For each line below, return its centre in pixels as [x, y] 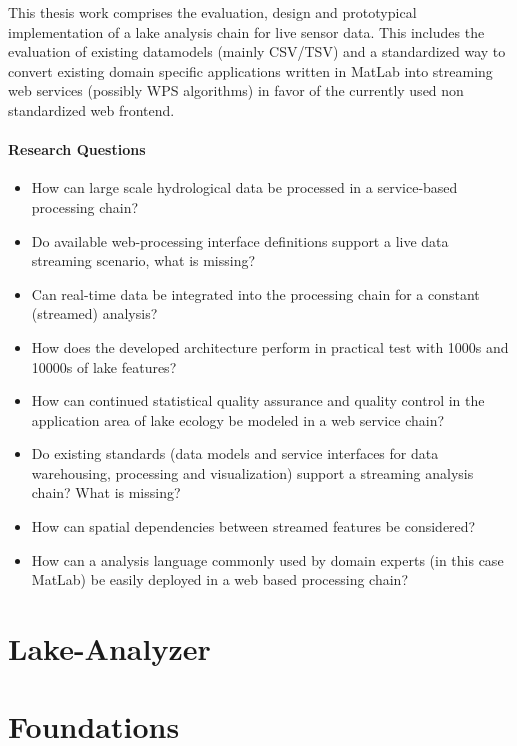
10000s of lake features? [104, 366]
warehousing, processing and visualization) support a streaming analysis [252, 472]
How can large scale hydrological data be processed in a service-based [244, 187]
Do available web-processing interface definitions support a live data [240, 240]
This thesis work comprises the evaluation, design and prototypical [212, 12]
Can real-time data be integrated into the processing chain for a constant [255, 293]
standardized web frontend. [91, 109]
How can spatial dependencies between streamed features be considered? [253, 526]
